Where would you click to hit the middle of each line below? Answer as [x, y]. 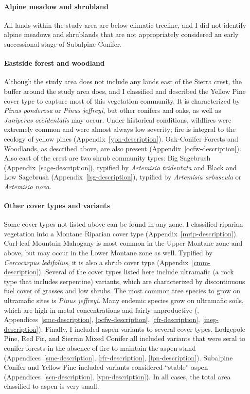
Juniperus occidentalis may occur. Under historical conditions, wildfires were [118, 119]
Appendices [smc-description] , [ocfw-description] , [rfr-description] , [102, 319]
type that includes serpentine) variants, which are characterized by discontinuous [125, 281]
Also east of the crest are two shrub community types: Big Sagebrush [107, 158]
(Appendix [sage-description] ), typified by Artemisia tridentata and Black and [120, 167]
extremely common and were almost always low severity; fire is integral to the [120, 129]
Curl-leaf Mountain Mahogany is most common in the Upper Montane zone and [123, 243]
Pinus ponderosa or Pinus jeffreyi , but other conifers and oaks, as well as [113, 110]
